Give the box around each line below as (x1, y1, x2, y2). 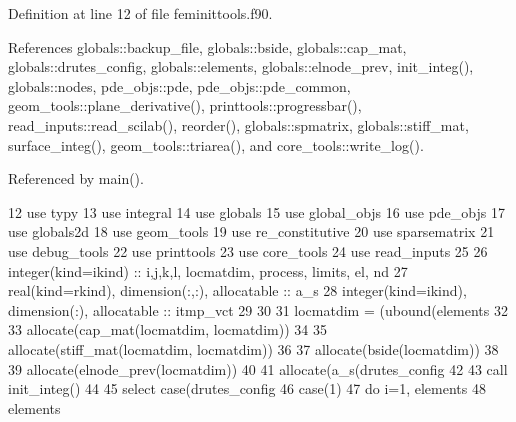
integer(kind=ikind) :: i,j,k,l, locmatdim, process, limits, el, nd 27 (8, 260, 408, 281)
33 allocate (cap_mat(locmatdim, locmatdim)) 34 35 (8, 319, 327, 340)
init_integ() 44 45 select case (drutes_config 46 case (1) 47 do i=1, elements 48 (8, 378, 486, 399)
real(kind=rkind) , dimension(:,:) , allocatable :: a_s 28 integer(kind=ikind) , (8, 280, 467, 301)
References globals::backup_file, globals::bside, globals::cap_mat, (8, 36, 407, 57)
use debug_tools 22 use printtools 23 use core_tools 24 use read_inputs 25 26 (8, 240, 488, 261)
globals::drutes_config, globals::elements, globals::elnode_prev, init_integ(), (8, 56, 474, 77)
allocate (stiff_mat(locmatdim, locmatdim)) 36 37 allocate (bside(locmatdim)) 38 (8, 338, 499, 359)
